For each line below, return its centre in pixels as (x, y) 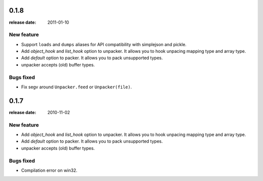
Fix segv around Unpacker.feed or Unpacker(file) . (76, 87)
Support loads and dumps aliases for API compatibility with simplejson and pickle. (104, 44)
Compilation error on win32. (49, 170)
